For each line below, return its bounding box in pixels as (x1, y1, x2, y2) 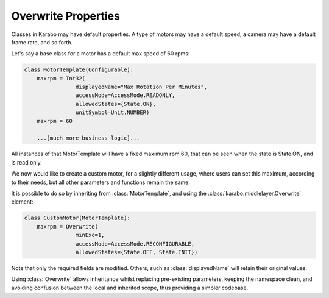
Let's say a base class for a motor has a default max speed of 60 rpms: (11, 50, 190, 57)
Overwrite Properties (11, 9, 120, 23)
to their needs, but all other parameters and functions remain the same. (11, 179, 190, 186)
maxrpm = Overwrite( (37, 223, 99, 230)
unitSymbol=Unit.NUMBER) (75, 109, 150, 116)
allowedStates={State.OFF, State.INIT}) (75, 249, 198, 255)
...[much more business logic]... (37, 135, 140, 141)
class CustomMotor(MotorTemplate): (24, 215, 130, 222)
